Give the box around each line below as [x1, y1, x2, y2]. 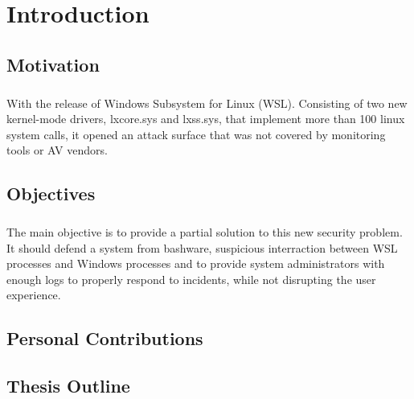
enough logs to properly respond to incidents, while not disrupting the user [6, 270, 376, 287]
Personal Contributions [6, 326, 203, 351]
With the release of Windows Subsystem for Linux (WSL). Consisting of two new [6, 94, 408, 111]
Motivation [6, 51, 100, 76]
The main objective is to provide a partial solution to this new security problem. [6, 224, 403, 241]
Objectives [6, 181, 96, 206]
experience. [6, 286, 61, 303]
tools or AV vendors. [6, 142, 108, 158]
